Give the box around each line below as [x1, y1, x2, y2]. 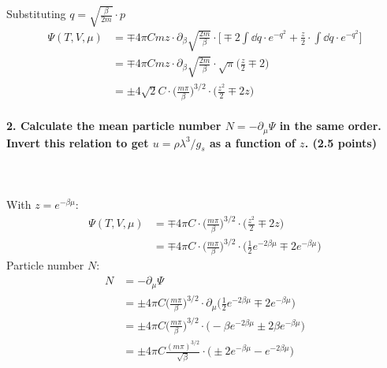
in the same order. [279, 117, 381, 134]
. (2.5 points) [304, 134, 377, 151]
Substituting [6, 6, 66, 22]
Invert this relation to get [6, 134, 149, 151]
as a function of [210, 134, 296, 151]
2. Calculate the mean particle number [6, 117, 221, 134]
